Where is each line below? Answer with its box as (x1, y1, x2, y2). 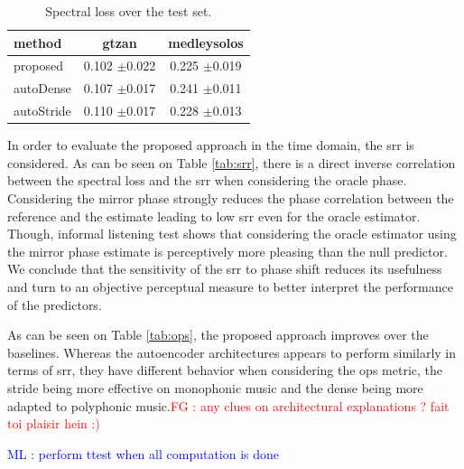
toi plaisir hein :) (7, 414, 100, 433)
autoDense (14, 79, 71, 98)
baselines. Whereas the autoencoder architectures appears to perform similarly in (7, 342, 456, 361)
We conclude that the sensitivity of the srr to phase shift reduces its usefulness (7, 259, 442, 278)
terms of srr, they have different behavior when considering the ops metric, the (7, 361, 443, 380)
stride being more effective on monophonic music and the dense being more (7, 378, 423, 397)
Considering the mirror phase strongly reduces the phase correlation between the (7, 189, 454, 207)
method (14, 33, 62, 52)
